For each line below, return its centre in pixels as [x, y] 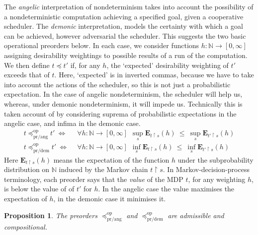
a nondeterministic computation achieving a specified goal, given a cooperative [124, 16]
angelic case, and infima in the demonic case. [72, 123]
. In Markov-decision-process [206, 169]
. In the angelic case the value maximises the [166, 189]
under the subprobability [215, 159]
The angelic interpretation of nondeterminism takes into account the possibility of [129, 6]
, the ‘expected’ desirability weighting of [168, 65]
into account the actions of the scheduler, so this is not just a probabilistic [117, 84]
